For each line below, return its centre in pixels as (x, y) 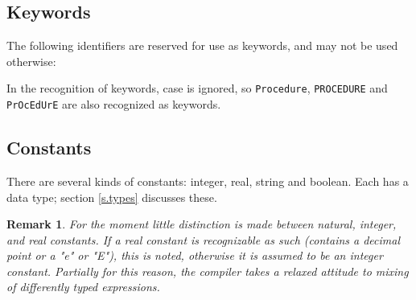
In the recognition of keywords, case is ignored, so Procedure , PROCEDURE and (197, 88)
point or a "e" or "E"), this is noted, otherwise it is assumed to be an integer (195, 255)
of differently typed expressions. (83, 287)
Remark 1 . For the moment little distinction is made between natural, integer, (202, 224)
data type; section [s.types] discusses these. (112, 197)
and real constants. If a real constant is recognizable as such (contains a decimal (204, 239)
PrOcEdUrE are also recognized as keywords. (114, 104)
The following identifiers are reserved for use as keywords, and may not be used (202, 45)
